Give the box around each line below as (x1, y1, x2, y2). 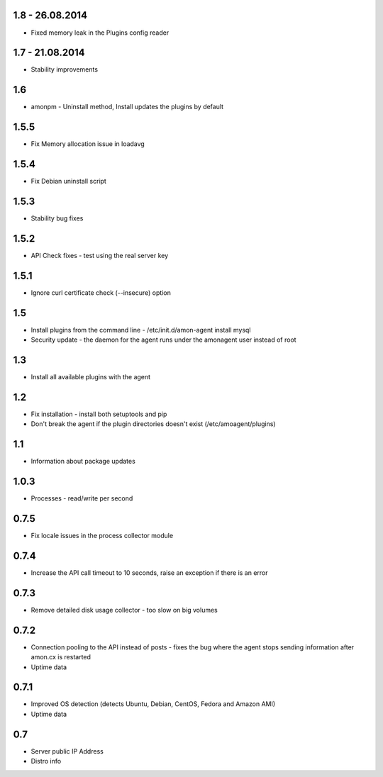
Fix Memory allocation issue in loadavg (30, 140, 145, 148)
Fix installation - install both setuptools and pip (30, 410, 167, 418)
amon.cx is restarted (30, 653, 91, 661)
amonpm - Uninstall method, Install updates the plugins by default (30, 103, 223, 111)
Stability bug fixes (30, 214, 84, 223)
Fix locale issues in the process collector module (30, 532, 174, 540)
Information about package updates (30, 457, 136, 466)
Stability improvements (30, 65, 99, 74)
